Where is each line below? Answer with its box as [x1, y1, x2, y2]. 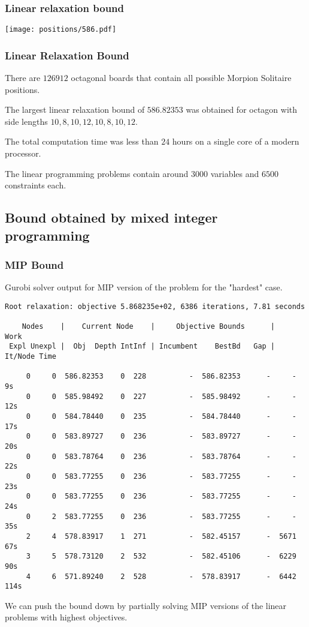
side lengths [5, 115, 48, 127]
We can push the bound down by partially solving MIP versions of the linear [5, 599, 287, 611]
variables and [210, 167, 259, 179]
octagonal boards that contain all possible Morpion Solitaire [71, 71, 292, 84]
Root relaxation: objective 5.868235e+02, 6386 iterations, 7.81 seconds [5, 302, 305, 311]
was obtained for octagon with [186, 103, 298, 116]
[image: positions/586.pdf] [5, 25, 117, 34]
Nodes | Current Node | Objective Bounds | [22, 322, 275, 331]
